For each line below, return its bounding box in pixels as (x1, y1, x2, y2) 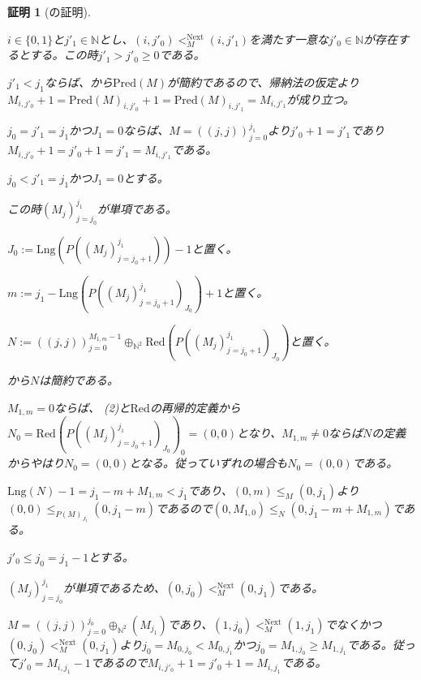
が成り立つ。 (286, 90, 354, 107)
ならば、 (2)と (54, 398, 131, 415)
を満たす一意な (249, 30, 329, 47)
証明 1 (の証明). (7, 3, 91, 19)
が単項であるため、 (62, 579, 165, 596)
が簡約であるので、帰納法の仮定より (167, 73, 360, 90)
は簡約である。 (39, 371, 119, 388)
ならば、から (44, 73, 113, 90)
